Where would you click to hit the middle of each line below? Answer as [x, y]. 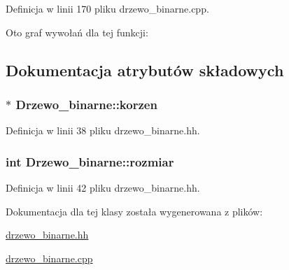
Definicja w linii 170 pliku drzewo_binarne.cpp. [107, 8]
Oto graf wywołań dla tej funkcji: [77, 32]
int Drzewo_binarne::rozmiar [90, 161]
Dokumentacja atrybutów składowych [145, 70]
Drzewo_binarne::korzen [86, 104]
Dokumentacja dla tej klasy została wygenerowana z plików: [134, 211]
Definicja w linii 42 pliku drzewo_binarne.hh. [103, 187]
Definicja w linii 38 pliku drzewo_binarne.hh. [103, 130]
